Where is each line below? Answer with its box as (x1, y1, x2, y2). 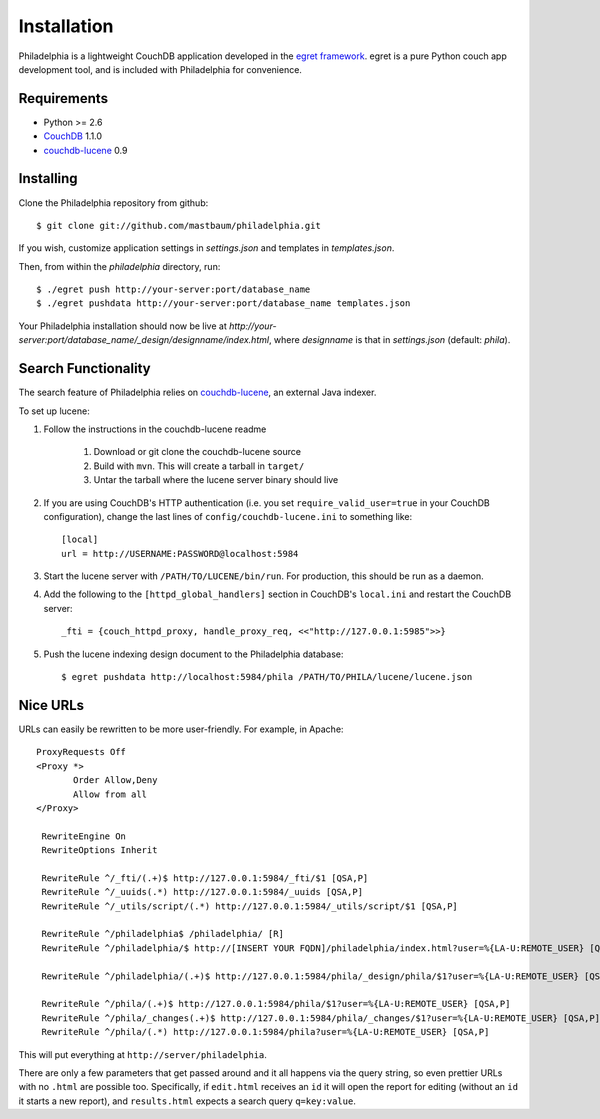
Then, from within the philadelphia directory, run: (18, 260, 221, 272)
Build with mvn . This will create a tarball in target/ (93, 460, 305, 472)
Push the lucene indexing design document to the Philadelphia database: (43, 648, 344, 660)
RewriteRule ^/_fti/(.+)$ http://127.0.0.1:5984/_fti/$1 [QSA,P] (41, 872, 369, 884)
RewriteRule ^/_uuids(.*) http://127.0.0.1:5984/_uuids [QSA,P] (41, 886, 364, 898)
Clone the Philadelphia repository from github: (18, 196, 209, 209)
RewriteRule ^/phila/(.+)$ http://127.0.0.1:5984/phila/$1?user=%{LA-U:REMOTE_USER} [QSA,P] (41, 998, 511, 1010)
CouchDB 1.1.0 (43, 130, 103, 142)
